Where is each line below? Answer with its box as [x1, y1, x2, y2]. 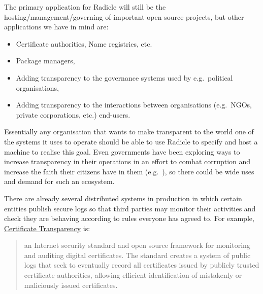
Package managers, [16, 55, 75, 66]
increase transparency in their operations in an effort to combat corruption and [4, 156, 251, 167]
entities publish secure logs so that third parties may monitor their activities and [4, 203, 256, 213]
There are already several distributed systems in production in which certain [4, 193, 242, 203]
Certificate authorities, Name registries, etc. [16, 38, 152, 49]
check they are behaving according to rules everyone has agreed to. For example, [4, 213, 254, 224]
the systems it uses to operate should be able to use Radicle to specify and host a [4, 136, 258, 146]
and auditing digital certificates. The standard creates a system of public [24, 249, 251, 260]
